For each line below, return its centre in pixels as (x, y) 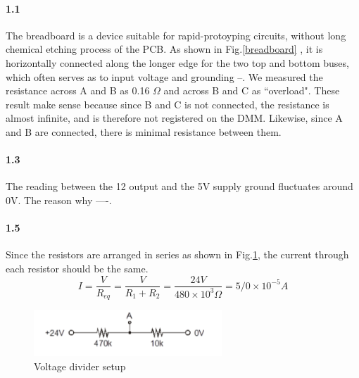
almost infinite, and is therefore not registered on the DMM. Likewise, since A (174, 118)
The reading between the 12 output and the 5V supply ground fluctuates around (179, 186)
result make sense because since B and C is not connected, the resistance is (168, 104)
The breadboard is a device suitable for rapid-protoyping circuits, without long (176, 35)
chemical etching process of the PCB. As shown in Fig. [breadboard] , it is (164, 49)
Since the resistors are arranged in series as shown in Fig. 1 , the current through (177, 254)
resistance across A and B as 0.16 (78, 90)
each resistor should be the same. (77, 268)
